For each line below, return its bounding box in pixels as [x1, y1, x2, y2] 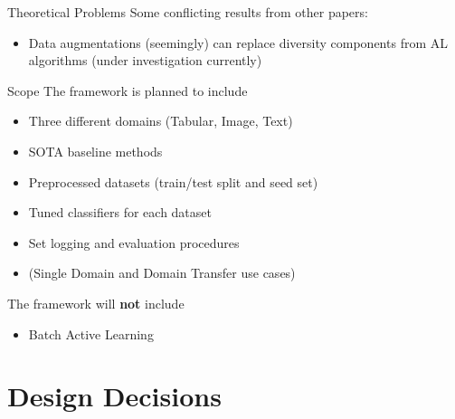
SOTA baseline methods [28, 141, 163, 160]
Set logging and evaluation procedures [28, 233, 240, 252]
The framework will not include [7, 293, 185, 312]
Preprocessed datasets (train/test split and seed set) [28, 172, 318, 191]
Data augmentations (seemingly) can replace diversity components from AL [28, 33, 448, 52]
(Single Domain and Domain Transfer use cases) [28, 263, 296, 282]
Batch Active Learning [28, 324, 154, 343]
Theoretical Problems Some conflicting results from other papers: [7, 3, 368, 21]
